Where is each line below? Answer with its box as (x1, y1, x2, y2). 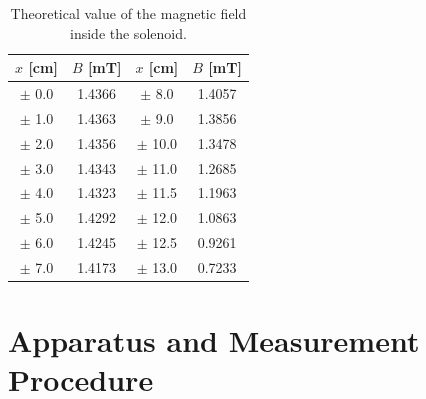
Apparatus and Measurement (8, 320, 420, 361)
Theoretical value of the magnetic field (10, 3, 247, 23)
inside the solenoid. (70, 22, 187, 43)
